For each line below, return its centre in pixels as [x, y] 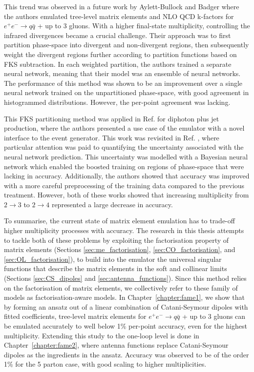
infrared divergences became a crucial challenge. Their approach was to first [117, 35]
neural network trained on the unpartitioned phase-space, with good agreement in [127, 92]
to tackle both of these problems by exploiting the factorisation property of [116, 240]
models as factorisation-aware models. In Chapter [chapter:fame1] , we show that [124, 297]
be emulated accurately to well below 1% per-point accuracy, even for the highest [126, 326]
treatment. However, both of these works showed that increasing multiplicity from [127, 195]
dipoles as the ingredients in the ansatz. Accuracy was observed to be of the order [127, 354]
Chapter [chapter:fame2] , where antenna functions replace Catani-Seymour [116, 345]
